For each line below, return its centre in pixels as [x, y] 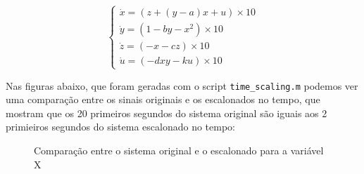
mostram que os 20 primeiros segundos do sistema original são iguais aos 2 [167, 113]
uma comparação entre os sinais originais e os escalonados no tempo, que [163, 99]
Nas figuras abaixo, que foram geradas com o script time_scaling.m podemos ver [182, 85]
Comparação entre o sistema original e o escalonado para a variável [179, 150]
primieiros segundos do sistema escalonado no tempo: [121, 127]
